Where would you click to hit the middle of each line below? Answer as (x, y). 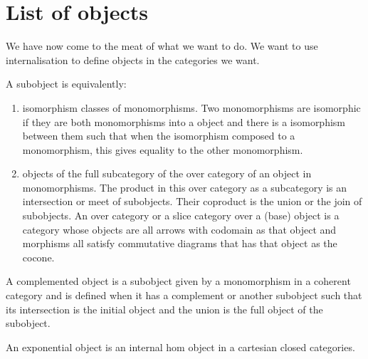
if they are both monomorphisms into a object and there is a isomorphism (184, 121)
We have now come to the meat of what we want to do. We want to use (162, 46)
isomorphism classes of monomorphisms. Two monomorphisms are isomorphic (191, 107)
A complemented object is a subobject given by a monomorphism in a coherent (178, 281)
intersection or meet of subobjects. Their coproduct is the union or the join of (192, 201)
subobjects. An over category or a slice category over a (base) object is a (181, 215)
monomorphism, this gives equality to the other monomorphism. (163, 149)
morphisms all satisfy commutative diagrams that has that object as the (180, 243)
